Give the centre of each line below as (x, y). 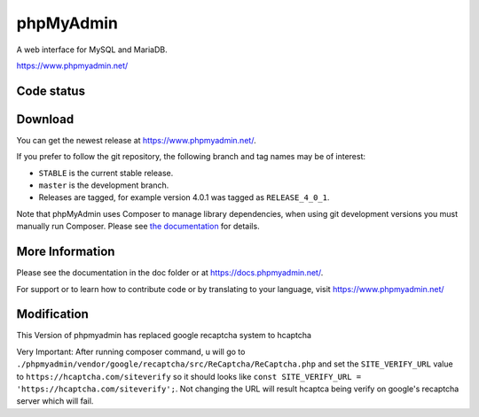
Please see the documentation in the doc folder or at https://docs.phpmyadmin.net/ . (170, 273)
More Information (66, 252)
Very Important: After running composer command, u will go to (131, 351)
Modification (52, 314)
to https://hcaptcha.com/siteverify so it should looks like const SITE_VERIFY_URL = (189, 376)
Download (45, 119)
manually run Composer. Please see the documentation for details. (138, 227)
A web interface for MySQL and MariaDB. (92, 50)
